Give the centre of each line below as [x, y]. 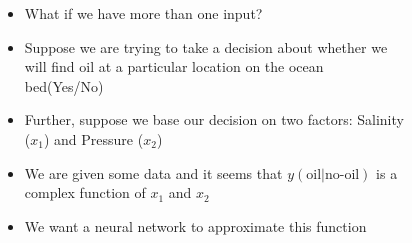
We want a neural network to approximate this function [195, 225]
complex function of [85, 192]
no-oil [342, 174]
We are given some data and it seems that [153, 172]
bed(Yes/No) [64, 85]
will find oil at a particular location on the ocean [174, 66]
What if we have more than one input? [143, 13]
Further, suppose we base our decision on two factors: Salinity [214, 119]
